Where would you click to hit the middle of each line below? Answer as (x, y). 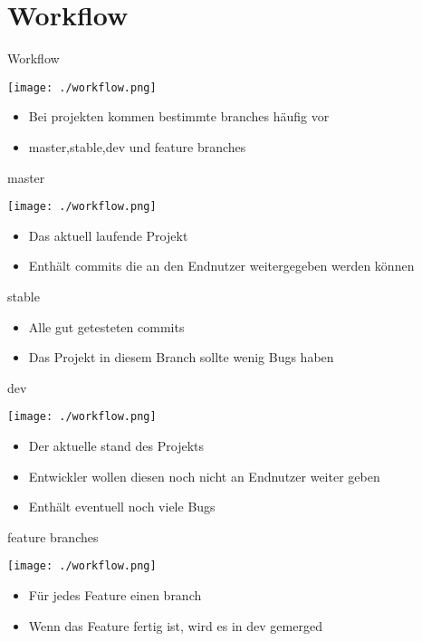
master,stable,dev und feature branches (137, 146)
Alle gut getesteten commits (106, 326)
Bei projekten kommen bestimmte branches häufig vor (179, 116)
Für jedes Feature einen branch (115, 595)
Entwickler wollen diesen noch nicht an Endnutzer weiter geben (204, 476)
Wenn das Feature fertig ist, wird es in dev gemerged (175, 625)
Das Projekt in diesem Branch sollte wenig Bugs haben (181, 357)
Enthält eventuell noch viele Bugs (122, 507)
